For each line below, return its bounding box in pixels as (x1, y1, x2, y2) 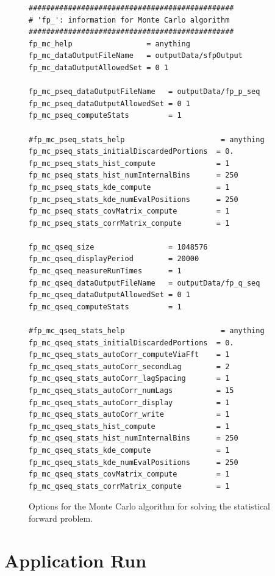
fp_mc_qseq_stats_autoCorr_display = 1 (29, 398, 230, 407)
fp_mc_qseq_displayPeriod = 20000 (29, 254, 199, 264)
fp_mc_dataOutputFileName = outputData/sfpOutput (29, 51, 243, 60)
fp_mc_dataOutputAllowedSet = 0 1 (29, 63, 169, 72)
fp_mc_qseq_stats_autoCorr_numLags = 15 (29, 386, 234, 395)
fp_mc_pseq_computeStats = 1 (29, 111, 182, 120)
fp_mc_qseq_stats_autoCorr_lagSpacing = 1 (29, 374, 230, 383)
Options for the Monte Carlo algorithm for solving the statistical (29, 500, 270, 513)
